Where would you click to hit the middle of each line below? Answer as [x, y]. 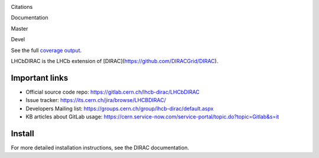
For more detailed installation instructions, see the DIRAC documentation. [100, 147]
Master [19, 28]
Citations [22, 7]
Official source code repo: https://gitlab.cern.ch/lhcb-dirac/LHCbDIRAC [113, 92]
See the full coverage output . [46, 50]
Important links [40, 78]
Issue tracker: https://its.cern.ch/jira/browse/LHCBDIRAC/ [96, 100]
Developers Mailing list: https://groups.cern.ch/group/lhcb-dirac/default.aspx [120, 108]
